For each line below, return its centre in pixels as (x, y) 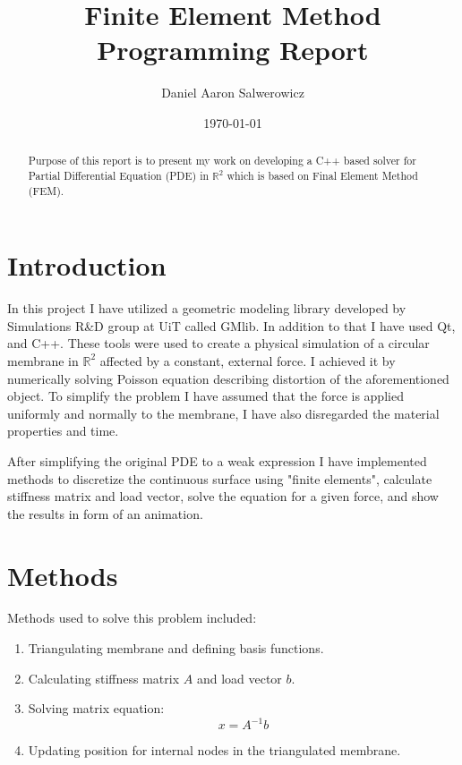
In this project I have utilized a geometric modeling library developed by (207, 308)
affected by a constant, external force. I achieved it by (248, 360)
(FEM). (46, 190)
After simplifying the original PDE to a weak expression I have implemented (217, 460)
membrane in (43, 360)
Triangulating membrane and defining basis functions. (176, 648)
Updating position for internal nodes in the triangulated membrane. (214, 750)
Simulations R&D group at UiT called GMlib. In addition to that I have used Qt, (231, 325)
